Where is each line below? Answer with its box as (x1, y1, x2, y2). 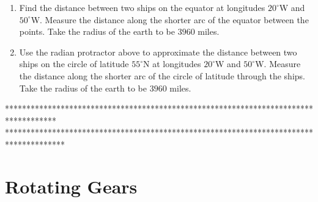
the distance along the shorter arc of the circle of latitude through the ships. (19, 69, 305, 82)
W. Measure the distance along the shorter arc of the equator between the (31, 13, 309, 26)
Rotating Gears (5, 173, 138, 198)
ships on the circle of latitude (19, 57, 129, 70)
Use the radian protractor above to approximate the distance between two (19, 45, 297, 58)
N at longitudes (142, 57, 201, 70)
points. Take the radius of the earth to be (19, 25, 175, 38)
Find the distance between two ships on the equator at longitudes (19, 1, 265, 13)
